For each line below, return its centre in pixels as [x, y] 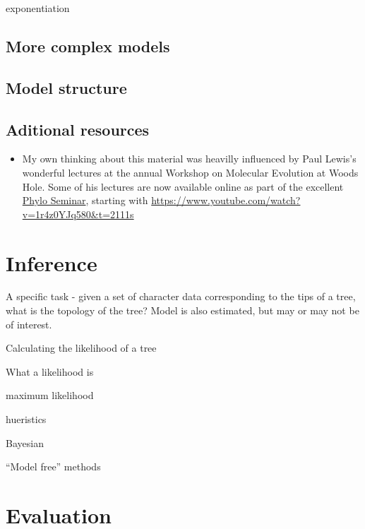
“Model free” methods [53, 466]
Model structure [66, 87]
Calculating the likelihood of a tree [81, 348]
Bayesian [25, 442]
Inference [52, 262]
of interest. [29, 324]
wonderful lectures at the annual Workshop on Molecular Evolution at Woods [190, 172]
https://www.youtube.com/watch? [226, 200]
